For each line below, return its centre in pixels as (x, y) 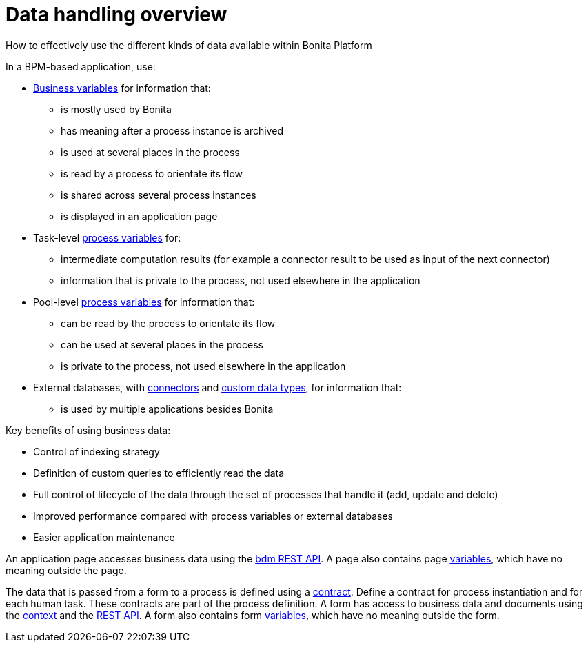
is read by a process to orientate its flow (152, 173)
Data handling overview (116, 14)
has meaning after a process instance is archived (172, 130)
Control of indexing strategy (97, 451)
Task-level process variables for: (107, 237)
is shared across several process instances (159, 195)
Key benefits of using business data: (88, 430)
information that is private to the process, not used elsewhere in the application (241, 280)
